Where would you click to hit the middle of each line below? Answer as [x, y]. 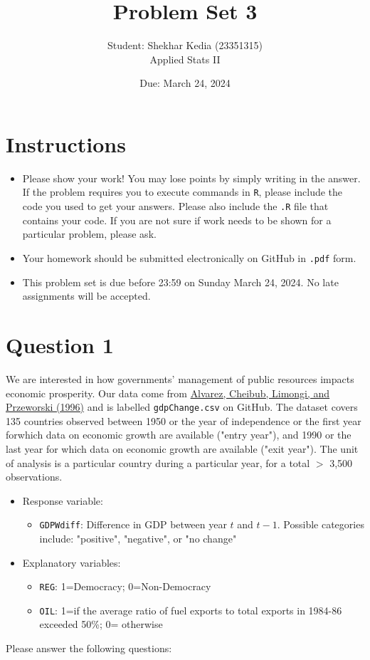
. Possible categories [321, 524]
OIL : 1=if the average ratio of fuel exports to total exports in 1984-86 [191, 610]
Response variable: [63, 500]
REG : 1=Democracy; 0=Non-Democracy [125, 586]
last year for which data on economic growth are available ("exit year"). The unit [182, 448]
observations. [34, 477]
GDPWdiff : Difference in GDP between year [133, 524]
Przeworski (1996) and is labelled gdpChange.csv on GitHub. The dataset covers [182, 407]
